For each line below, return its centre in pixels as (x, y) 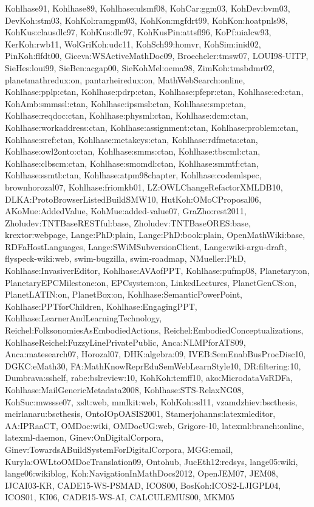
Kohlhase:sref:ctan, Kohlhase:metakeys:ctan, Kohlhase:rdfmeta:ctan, (131, 139)
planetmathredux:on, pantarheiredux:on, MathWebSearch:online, (125, 79)
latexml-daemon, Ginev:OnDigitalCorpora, (84, 437)
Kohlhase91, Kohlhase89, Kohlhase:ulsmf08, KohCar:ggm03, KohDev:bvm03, (148, 8)
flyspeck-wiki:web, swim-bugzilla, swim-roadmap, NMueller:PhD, (125, 258)
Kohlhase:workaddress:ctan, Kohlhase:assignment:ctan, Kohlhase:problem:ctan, (152, 127)
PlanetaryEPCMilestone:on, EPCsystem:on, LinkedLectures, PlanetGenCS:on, (151, 282)
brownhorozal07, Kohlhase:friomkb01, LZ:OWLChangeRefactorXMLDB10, (144, 187)
